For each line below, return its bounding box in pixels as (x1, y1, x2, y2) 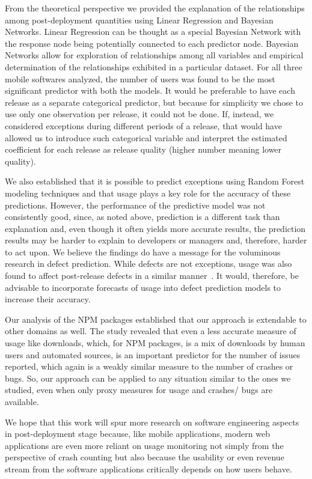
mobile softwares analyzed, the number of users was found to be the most (5, 72, 275, 85)
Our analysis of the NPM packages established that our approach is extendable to (5, 313, 307, 325)
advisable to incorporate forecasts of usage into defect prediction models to (5, 281, 281, 293)
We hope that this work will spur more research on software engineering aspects (5, 415, 299, 428)
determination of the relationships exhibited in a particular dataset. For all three (5, 60, 302, 73)
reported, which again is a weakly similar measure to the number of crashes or (5, 360, 293, 373)
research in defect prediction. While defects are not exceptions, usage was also (5, 257, 292, 270)
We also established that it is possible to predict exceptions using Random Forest (5, 175, 305, 188)
